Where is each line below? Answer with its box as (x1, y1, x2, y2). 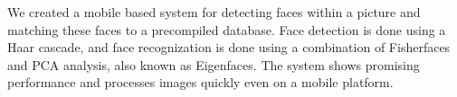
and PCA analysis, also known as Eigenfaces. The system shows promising (7, 55, 420, 74)
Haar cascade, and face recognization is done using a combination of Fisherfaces (7, 38, 451, 57)
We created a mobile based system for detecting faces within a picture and (7, 3, 421, 21)
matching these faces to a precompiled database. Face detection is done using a (7, 20, 446, 39)
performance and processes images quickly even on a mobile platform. (7, 73, 394, 92)
